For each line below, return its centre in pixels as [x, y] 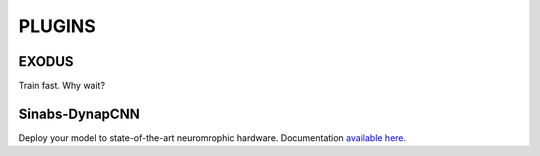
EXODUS [46, 61]
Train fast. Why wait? [61, 86]
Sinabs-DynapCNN [79, 113]
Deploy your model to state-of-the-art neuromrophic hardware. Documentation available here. [212, 137]
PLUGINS [57, 26]
